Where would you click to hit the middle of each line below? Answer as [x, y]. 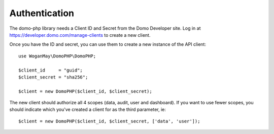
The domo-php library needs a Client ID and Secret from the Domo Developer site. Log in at [105, 28]
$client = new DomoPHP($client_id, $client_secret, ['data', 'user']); [109, 121]
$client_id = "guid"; [51, 70]
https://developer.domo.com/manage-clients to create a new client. [80, 35]
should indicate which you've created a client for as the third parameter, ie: [88, 110]
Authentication [42, 13]
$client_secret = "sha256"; [53, 77]
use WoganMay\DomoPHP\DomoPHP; [57, 56]
